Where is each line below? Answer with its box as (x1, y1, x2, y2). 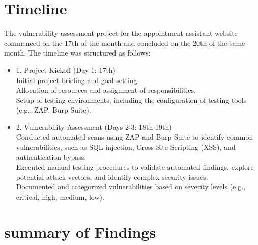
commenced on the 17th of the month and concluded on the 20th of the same (4, 37, 245, 48)
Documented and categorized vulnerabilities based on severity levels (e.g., (16, 181, 245, 192)
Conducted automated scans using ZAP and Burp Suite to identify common (16, 131, 253, 142)
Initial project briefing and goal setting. (16, 74, 139, 85)
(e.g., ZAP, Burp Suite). (16, 104, 91, 115)
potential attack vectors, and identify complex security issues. (16, 171, 208, 182)
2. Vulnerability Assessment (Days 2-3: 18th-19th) (16, 121, 172, 132)
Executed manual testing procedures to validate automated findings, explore (16, 161, 254, 172)
